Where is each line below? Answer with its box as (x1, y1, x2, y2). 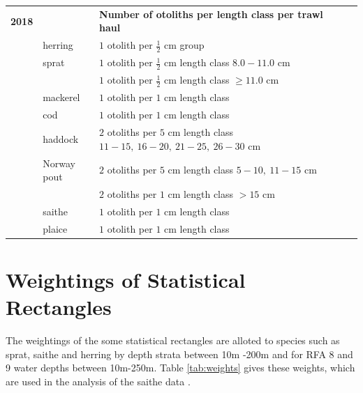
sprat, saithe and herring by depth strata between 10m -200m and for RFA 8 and (6, 346, 353, 361)
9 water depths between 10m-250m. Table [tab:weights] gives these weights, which (6, 360, 355, 375)
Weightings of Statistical (6, 265, 246, 293)
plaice (43, 221, 68, 236)
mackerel (43, 90, 80, 105)
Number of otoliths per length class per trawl (99, 6, 323, 21)
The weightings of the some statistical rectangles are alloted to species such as (6, 333, 340, 348)
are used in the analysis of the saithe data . (6, 373, 191, 388)
